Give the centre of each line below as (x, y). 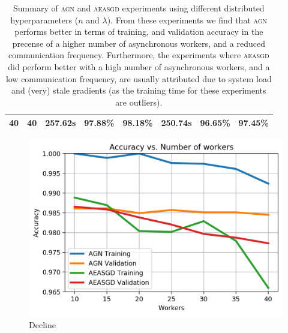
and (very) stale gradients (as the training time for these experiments (139, 90)
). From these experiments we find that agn (187, 19)
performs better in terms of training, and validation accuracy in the (139, 31)
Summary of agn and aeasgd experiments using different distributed (139, 8)
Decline (42, 324)
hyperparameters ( (44, 19)
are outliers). (139, 102)
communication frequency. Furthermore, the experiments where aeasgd (139, 55)
